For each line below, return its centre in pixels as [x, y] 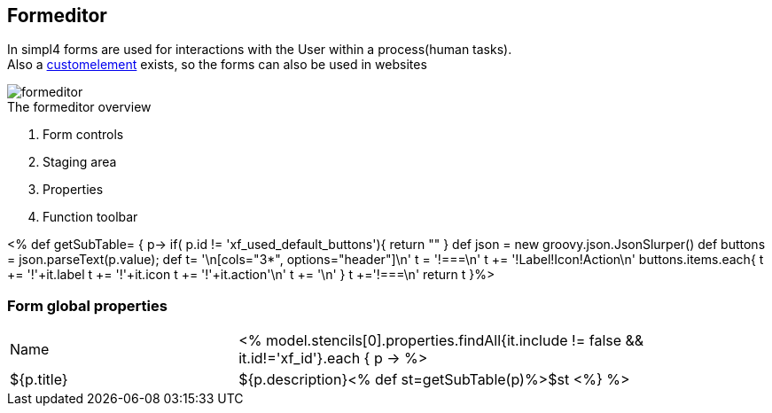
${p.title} [39, 380]
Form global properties [87, 305]
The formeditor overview [79, 107]
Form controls [83, 135]
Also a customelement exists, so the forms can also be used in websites [217, 65]
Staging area [80, 162]
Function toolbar [90, 217]
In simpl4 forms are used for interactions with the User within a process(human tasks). [260, 50]
